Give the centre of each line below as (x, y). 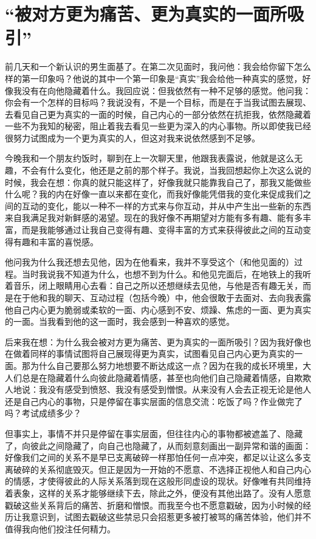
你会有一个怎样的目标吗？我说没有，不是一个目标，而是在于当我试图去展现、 (158, 102)
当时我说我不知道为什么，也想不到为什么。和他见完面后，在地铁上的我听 (166, 273)
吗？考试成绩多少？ (43, 413)
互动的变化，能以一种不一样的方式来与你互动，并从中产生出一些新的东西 (166, 205)
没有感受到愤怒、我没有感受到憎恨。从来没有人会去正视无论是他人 (179, 389)
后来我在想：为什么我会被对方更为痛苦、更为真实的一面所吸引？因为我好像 (154, 341)
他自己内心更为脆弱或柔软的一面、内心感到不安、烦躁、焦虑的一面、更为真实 (158, 309)
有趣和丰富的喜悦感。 (56, 241)
